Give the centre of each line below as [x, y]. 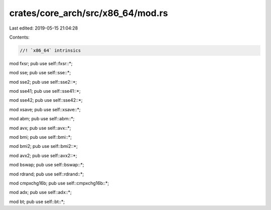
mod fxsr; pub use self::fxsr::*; [41, 63]
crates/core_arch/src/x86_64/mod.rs [89, 13]
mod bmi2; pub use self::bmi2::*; [43, 146]
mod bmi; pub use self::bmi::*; [41, 137]
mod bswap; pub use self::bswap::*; [47, 165]
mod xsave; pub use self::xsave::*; [45, 109]
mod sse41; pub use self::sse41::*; [45, 91]
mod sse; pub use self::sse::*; [40, 73]
